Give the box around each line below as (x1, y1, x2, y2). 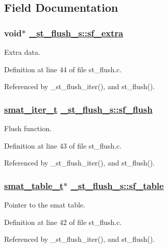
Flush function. (4, 123, 52, 133)
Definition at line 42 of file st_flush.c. (4, 216, 122, 227)
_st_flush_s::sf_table (70, 179, 164, 192)
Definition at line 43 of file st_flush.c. (4, 140, 122, 151)
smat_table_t (4, 179, 64, 192)
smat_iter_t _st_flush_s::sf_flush (4, 102, 153, 115)
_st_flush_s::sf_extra (29, 26, 124, 39)
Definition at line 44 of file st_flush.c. (4, 64, 122, 74)
